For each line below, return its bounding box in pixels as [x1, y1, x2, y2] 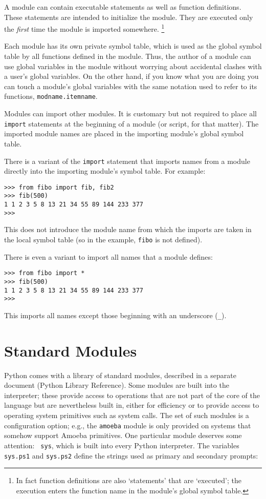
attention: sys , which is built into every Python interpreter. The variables [4, 440, 239, 450]
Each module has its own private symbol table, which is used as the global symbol [4, 40, 262, 51]
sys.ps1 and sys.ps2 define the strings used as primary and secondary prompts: [4, 450, 258, 461]
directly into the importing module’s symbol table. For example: [4, 165, 206, 176]
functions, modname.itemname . [4, 91, 98, 101]
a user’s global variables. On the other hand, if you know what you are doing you [4, 71, 259, 81]
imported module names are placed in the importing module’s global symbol [4, 128, 244, 139]
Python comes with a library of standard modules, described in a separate [4, 369, 236, 380]
